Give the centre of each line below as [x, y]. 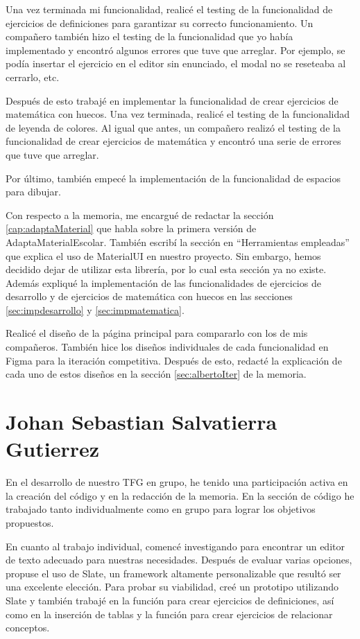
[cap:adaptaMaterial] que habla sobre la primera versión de [131, 228]
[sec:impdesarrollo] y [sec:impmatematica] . [95, 309]
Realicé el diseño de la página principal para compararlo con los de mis [157, 333]
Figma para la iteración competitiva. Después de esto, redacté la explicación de [174, 360]
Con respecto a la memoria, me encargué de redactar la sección [140, 215]
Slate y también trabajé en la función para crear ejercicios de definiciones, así [170, 600]
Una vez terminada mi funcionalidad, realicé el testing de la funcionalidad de [169, 9]
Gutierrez [53, 449]
